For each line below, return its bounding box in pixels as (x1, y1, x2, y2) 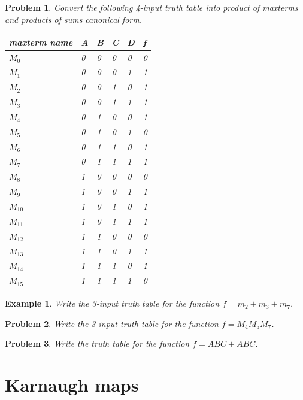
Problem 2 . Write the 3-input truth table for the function (5, 317, 219, 329)
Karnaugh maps (5, 372, 139, 397)
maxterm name (9, 35, 73, 48)
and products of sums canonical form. (5, 13, 143, 25)
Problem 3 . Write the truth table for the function (5, 337, 190, 350)
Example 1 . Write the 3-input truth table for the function (5, 297, 220, 310)
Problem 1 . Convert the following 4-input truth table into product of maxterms (5, 1, 298, 13)
